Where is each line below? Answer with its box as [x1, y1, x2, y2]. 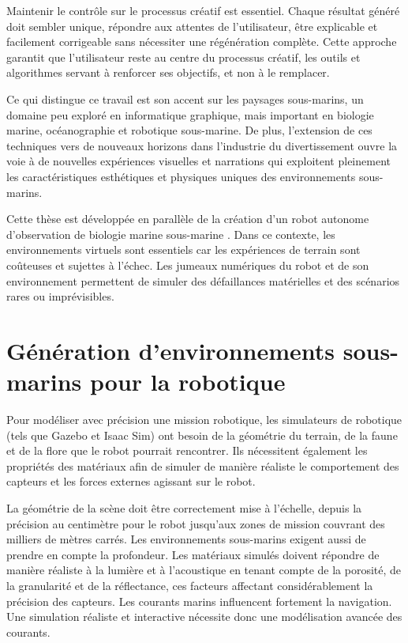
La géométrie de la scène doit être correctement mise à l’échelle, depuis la [6, 499, 362, 516]
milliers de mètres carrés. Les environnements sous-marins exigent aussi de [6, 531, 366, 547]
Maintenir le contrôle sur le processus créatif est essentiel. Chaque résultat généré [6, 2, 400, 18]
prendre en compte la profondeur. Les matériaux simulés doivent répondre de [6, 546, 380, 562]
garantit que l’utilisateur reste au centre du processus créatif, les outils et [6, 48, 361, 65]
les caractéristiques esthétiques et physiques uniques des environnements [6, 168, 356, 184]
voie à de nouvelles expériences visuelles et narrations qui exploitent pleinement [6, 153, 391, 169]
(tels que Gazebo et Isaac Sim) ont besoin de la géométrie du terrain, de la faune [6, 426, 398, 443]
